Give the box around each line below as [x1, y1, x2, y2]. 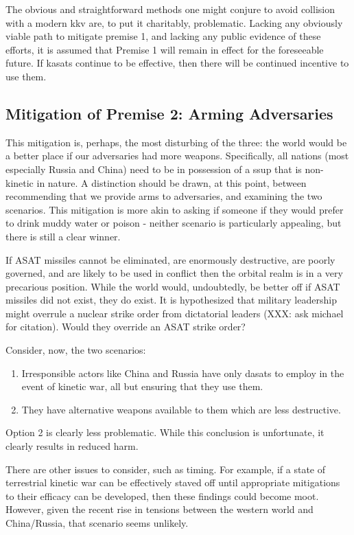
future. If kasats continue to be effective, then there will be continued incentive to [5, 56, 349, 70]
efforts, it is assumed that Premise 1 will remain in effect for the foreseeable [5, 42, 324, 56]
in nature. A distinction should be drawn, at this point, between [36, 175, 307, 190]
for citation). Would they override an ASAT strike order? [5, 319, 246, 334]
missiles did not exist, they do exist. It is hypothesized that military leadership [5, 293, 337, 307]
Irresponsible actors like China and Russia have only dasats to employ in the [21, 365, 344, 380]
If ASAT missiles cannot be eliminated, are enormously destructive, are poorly [5, 252, 335, 266]
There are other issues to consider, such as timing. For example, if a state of [5, 462, 325, 476]
